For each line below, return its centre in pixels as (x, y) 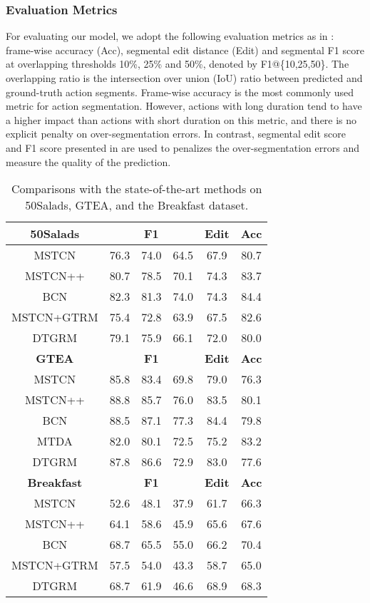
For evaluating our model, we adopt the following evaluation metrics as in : (170, 36)
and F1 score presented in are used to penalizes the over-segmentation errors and (183, 147)
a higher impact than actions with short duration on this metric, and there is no (181, 119)
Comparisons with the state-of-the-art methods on (137, 189)
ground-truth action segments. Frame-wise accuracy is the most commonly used (180, 92)
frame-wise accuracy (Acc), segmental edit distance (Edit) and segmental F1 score (185, 50)
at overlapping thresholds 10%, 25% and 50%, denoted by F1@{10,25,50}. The (178, 64)
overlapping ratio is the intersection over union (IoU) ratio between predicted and (184, 78)
